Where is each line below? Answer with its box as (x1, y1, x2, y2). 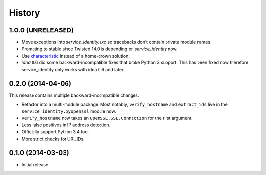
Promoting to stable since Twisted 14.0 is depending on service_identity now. (21, 46, 178, 52)
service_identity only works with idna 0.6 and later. (21, 66, 125, 72)
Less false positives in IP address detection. (21, 122, 111, 128)
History (9, 7, 40, 18)
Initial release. (21, 161, 50, 167)
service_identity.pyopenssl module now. (21, 108, 116, 114)
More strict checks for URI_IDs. (21, 136, 85, 142)
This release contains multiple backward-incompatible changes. (9, 92, 139, 98)
